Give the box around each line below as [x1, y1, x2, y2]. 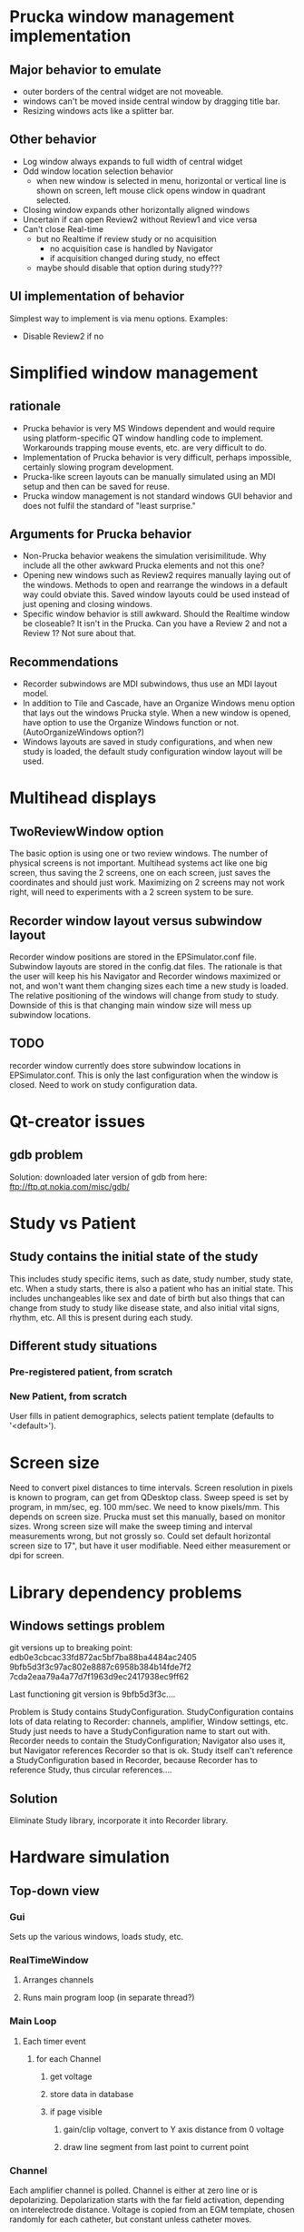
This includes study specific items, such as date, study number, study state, [9, 1273, 293, 1284]
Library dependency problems [9, 1582, 242, 1603]
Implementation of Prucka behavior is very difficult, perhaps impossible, [22, 451, 292, 462]
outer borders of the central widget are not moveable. [22, 86, 224, 96]
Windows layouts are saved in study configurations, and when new [22, 736, 274, 747]
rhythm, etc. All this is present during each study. [9, 1312, 193, 1323]
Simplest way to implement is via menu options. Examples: [9, 312, 229, 324]
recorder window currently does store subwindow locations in [9, 1060, 241, 1070]
